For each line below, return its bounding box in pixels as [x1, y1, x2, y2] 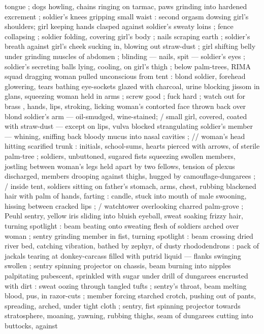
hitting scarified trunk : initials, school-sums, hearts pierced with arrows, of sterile [5, 141, 260, 151]
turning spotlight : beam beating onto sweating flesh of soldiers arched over [5, 220, 239, 231]
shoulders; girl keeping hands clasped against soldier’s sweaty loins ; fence [5, 21, 234, 32]
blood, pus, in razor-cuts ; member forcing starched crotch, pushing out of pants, [5, 290, 256, 301]
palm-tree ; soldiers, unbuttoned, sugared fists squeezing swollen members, [5, 150, 236, 161]
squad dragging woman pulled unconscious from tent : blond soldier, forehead [5, 71, 246, 81]
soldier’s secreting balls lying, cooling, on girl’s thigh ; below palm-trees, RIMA [5, 61, 251, 71]
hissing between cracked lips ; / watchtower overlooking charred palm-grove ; [5, 200, 244, 211]
